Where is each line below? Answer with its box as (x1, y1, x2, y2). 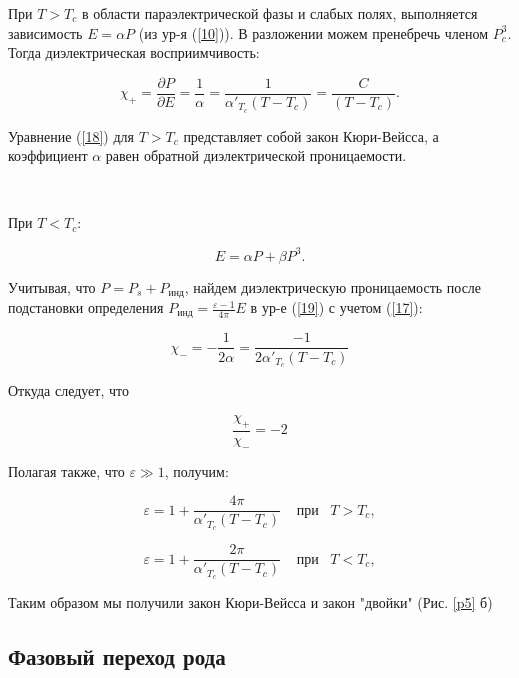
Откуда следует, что (8, 380, 129, 401)
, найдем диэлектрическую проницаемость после (184, 276, 482, 297)
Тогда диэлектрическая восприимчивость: (8, 42, 260, 63)
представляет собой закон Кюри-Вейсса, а (183, 125, 439, 146)
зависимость (8, 22, 83, 43)
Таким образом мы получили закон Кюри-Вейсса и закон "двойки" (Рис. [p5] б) (8, 592, 493, 613)
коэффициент (8, 145, 88, 166)
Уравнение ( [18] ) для (8, 125, 134, 146)
